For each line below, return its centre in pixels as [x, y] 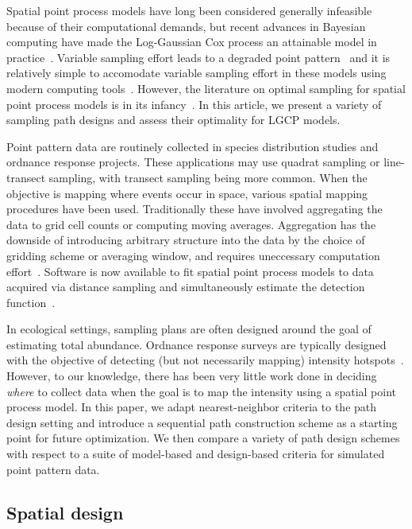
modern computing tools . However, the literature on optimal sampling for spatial [206, 88]
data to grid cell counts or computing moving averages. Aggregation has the [191, 224]
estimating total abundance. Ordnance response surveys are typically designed [196, 344]
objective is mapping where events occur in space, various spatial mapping [187, 193]
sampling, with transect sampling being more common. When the [208, 177]
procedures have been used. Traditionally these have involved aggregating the [194, 209]
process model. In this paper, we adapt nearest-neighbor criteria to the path [192, 407]
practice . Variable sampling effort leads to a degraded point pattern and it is [198, 57]
